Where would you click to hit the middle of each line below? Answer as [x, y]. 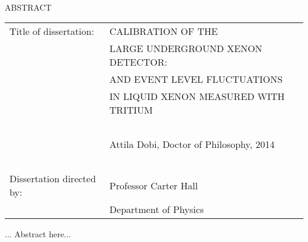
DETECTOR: [138, 62]
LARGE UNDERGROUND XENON [186, 49]
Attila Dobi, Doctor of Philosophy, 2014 [192, 144]
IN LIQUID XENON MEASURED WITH [197, 96]
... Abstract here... [38, 234]
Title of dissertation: [52, 31]
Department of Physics [157, 209]
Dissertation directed [53, 179]
